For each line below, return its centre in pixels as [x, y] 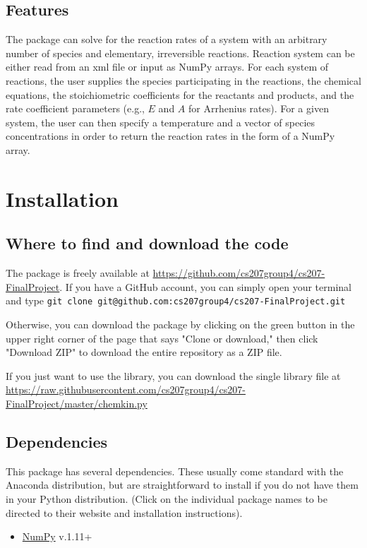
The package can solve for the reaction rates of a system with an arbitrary [167, 39]
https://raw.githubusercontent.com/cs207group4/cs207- [126, 389]
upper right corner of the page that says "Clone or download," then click [162, 338]
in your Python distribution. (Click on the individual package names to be [167, 498]
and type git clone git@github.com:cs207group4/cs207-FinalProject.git [176, 300]
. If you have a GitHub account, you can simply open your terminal [205, 286]
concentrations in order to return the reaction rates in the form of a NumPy [170, 136]
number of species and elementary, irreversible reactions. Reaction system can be [180, 53]
